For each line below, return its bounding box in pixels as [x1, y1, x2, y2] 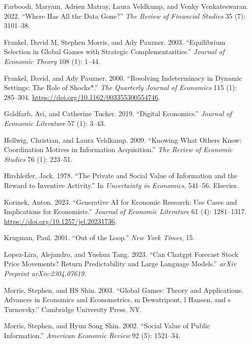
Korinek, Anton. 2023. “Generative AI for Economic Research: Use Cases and [4, 196, 237, 207]
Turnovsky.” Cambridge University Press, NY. [4, 304, 142, 314]
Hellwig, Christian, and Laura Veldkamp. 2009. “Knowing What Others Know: [4, 134, 242, 145]
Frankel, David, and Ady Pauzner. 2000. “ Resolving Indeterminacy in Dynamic [4, 72, 242, 83]
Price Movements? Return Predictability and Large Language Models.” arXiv [4, 258, 236, 269]
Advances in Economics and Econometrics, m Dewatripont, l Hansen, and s [4, 294, 231, 305]
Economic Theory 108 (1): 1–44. [4, 56, 101, 66]
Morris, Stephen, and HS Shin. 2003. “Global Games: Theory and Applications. [4, 284, 244, 295]
